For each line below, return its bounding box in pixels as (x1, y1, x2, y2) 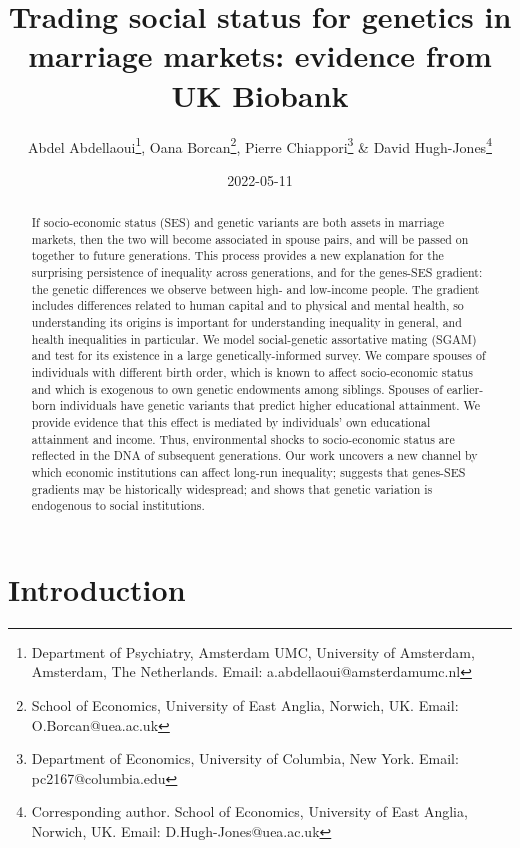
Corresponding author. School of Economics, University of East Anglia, (31, 801, 468, 822)
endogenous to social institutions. (31, 497, 205, 514)
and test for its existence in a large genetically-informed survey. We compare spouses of (31, 347, 486, 364)
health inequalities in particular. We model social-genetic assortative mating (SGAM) (31, 330, 477, 347)
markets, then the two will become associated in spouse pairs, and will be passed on (31, 230, 469, 247)
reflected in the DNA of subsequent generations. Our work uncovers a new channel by (31, 447, 478, 464)
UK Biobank (171, 74, 349, 115)
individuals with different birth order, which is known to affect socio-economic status (31, 364, 473, 381)
